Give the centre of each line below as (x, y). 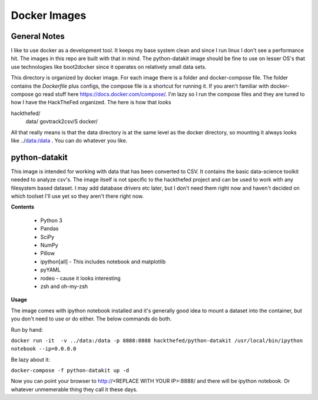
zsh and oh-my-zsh (64, 286)
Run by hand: (27, 329)
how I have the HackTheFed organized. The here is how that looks (91, 103)
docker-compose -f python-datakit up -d (70, 371)
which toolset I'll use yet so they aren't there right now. (77, 196)
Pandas (49, 229)
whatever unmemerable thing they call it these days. (74, 389)
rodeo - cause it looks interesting (80, 278)
